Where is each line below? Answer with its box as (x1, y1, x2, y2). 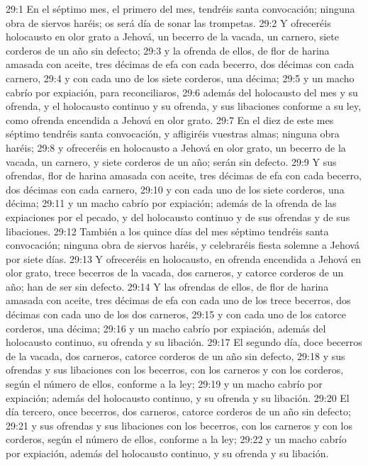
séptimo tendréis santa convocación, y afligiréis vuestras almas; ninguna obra (6, 126, 340, 141)
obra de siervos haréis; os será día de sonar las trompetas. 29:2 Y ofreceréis (6, 15, 331, 30)
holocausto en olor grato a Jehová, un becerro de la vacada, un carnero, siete (6, 29, 339, 44)
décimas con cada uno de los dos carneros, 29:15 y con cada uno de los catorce (6, 307, 346, 322)
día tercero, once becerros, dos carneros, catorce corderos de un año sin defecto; (6, 404, 351, 419)
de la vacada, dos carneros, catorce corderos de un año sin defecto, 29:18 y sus (6, 348, 345, 363)
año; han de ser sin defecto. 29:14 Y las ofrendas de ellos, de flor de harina (6, 279, 329, 293)
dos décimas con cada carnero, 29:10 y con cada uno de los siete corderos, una (6, 181, 345, 196)
